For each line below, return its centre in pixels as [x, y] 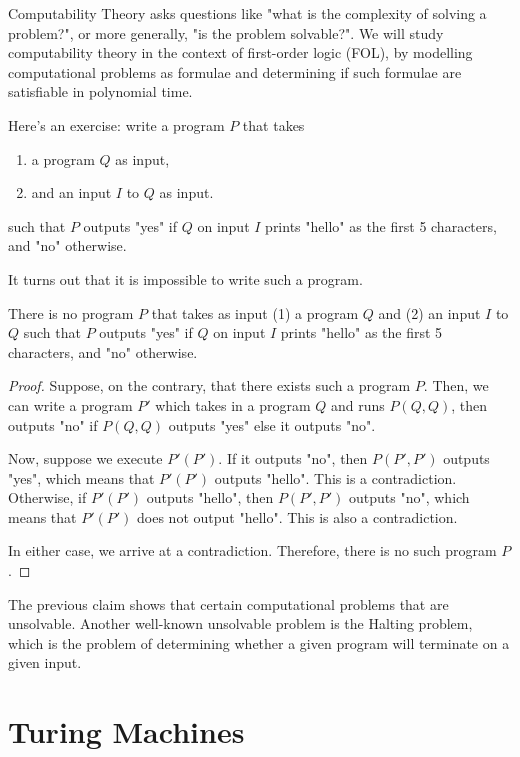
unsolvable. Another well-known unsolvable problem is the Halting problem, [240, 623]
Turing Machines [126, 731]
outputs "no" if [53, 424]
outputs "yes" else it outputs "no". [272, 424]
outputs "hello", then [210, 497]
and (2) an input [429, 312]
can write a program [70, 404]
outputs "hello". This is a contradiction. [335, 477]
